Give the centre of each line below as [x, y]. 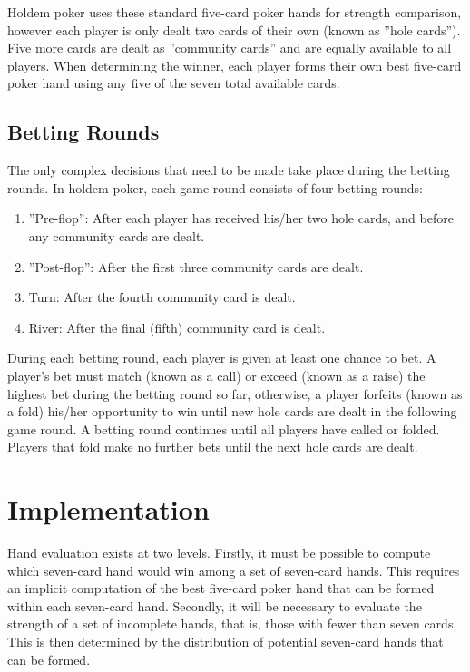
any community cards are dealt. [117, 235]
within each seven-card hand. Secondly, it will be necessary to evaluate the [215, 605]
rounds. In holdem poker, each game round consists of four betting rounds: [215, 187]
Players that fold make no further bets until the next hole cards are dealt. [213, 447]
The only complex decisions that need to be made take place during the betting [229, 170]
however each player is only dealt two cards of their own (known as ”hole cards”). [234, 29]
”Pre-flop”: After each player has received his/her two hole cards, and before [241, 218]
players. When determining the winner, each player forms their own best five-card [235, 65]
